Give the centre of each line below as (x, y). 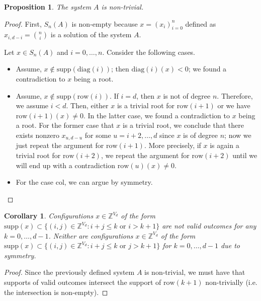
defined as (201, 23)
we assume (32, 105)
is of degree (201, 135)
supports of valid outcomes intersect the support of (83, 282)
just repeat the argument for (60, 145)
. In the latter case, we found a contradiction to (157, 115)
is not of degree (187, 95)
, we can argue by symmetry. (108, 182)
